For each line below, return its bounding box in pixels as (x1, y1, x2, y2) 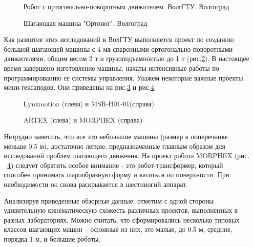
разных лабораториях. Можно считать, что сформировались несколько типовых (4, 214, 240, 225)
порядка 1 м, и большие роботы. (4, 233, 101, 244)
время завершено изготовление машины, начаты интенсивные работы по (4, 62, 219, 73)
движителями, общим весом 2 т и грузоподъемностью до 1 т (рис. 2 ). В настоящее (4, 53, 249, 63)
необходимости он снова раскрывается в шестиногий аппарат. (4, 179, 188, 189)
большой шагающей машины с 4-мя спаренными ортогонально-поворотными (4, 43, 233, 54)
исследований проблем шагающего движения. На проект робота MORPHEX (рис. (4, 150, 250, 161)
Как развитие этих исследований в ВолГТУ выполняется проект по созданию (4, 34, 234, 44)
